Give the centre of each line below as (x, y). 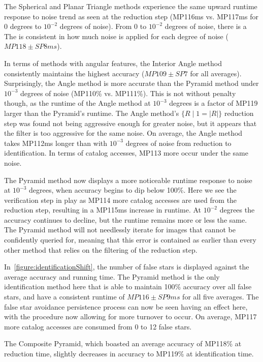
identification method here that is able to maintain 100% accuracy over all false (128, 286)
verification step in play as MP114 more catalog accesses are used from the (121, 200)
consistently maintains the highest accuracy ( (74, 73)
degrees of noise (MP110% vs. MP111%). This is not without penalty (128, 93)
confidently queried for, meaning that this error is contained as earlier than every (130, 240)
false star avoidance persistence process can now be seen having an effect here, (126, 306)
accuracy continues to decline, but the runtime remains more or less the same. (126, 219)
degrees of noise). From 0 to (103, 26)
